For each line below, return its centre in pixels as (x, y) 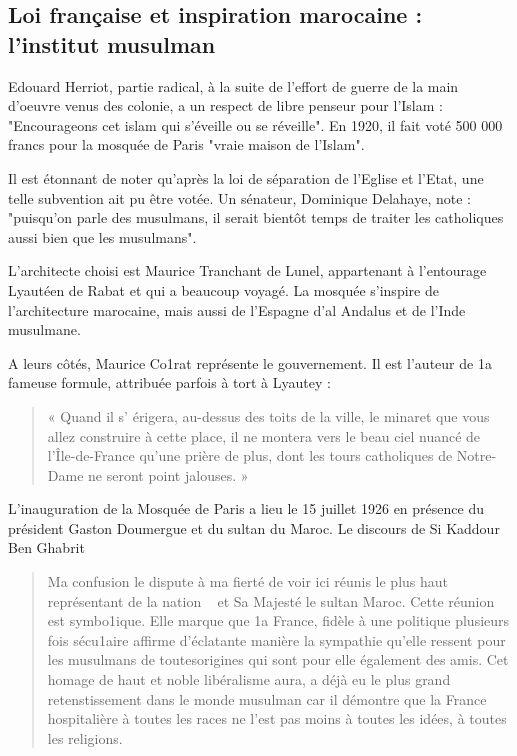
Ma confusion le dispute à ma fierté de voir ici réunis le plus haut (247, 581)
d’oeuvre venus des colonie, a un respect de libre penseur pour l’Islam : (225, 105)
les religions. (85, 737)
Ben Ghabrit (46, 547)
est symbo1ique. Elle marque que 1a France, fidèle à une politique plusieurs (278, 620)
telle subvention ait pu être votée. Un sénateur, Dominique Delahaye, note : (239, 197)
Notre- (476, 455)
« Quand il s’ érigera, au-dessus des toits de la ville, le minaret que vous (268, 415)
